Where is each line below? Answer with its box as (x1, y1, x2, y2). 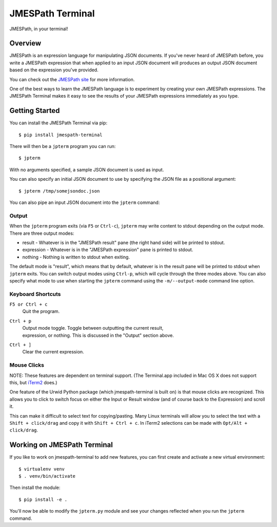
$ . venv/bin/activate (18, 473, 76, 479)
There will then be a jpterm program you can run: (9, 143, 116, 149)
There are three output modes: (9, 230, 74, 236)
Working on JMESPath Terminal (9, 441, 113, 449)
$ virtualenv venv (18, 466, 65, 472)
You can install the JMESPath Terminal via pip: (9, 120, 108, 126)
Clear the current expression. (22, 349, 84, 355)
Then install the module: (9, 484, 61, 491)
